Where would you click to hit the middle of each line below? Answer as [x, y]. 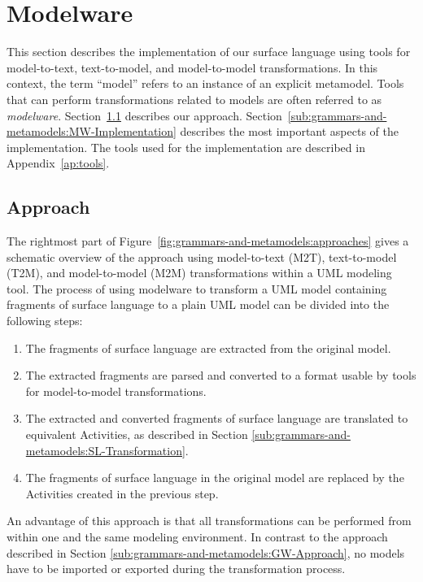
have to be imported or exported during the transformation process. [176, 569]
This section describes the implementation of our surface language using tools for [209, 52]
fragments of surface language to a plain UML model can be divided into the [198, 304]
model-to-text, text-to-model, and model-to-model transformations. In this [192, 67]
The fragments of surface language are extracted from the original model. [208, 347]
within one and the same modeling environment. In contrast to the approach [197, 536]
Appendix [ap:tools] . [58, 163]
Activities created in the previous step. [122, 493]
